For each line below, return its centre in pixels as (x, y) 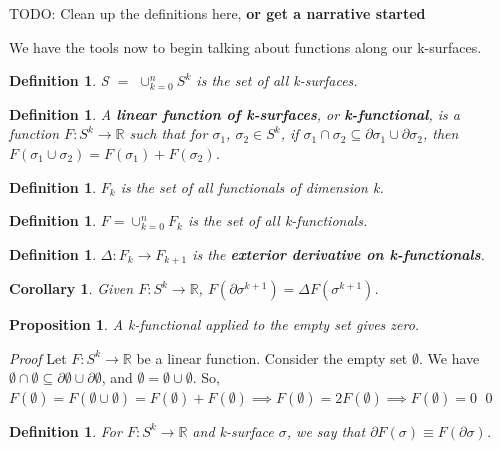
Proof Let (38, 357)
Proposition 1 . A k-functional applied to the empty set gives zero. (214, 324)
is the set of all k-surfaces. (277, 80)
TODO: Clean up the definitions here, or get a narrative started (217, 13)
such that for (168, 133)
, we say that (326, 430)
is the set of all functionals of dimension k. (252, 186)
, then (440, 133)
